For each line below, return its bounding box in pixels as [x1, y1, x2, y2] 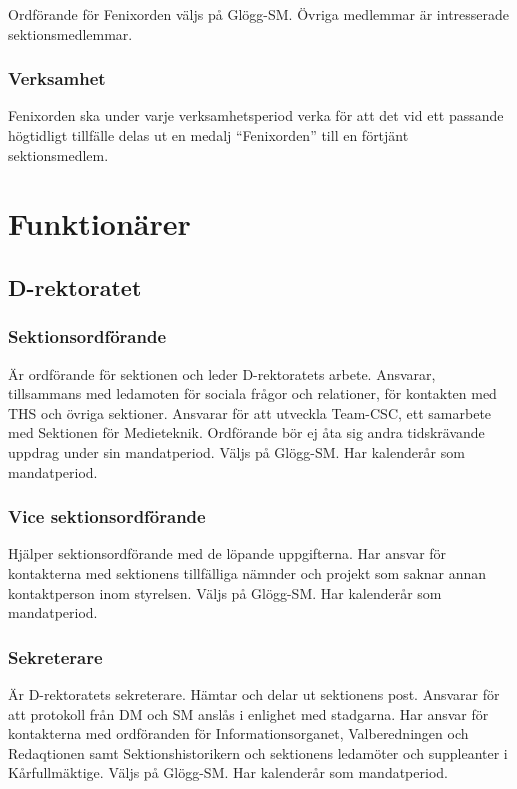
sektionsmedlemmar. [8, 23, 133, 44]
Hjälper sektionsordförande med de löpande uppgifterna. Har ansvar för [8, 543, 447, 564]
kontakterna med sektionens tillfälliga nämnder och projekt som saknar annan [8, 562, 487, 583]
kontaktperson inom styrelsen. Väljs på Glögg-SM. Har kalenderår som [8, 582, 442, 603]
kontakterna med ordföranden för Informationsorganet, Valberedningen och [8, 723, 469, 744]
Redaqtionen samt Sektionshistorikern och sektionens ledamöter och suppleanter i [8, 742, 508, 763]
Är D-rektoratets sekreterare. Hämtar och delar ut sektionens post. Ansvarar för [8, 683, 500, 704]
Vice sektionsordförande [8, 504, 206, 529]
